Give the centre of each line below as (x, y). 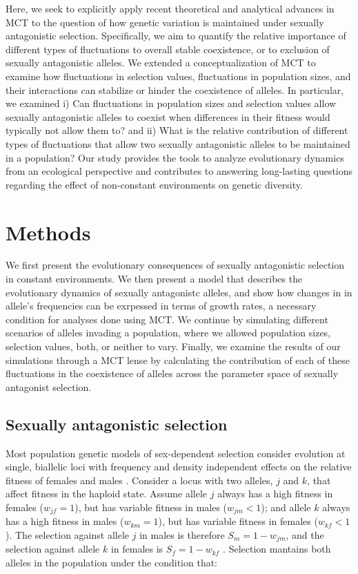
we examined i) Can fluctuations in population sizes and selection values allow (171, 103)
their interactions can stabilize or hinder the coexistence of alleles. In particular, (175, 89)
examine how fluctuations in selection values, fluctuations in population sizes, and (178, 76)
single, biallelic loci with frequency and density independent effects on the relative (179, 467)
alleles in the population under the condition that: (112, 563)
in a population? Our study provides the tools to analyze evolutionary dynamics (175, 157)
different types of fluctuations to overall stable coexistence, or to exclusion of (168, 49)
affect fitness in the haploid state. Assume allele (107, 494)
